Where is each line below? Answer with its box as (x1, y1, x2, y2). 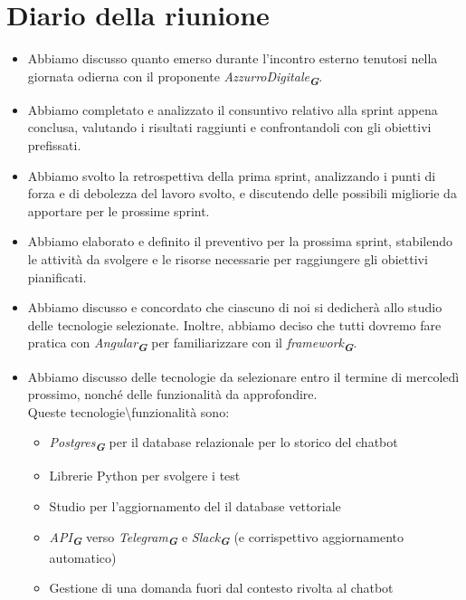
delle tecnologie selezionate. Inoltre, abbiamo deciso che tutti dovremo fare (27, 315, 442, 334)
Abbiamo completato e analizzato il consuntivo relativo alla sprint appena (27, 100, 438, 119)
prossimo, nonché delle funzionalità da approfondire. (27, 385, 318, 404)
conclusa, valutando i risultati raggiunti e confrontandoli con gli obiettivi (27, 118, 432, 137)
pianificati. (27, 267, 87, 286)
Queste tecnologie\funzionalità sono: (27, 402, 230, 421)
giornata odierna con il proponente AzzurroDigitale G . (27, 66, 323, 89)
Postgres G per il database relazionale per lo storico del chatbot (49, 433, 398, 455)
